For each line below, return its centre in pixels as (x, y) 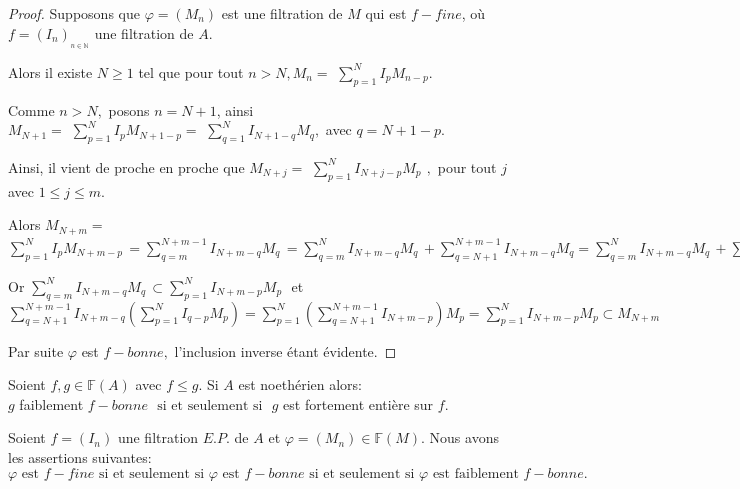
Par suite (36, 350)
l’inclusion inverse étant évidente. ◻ (285, 350)
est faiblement (475, 473)
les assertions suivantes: (80, 457)
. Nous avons (460, 437)
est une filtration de (282, 13)
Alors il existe (50, 71)
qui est (386, 13)
